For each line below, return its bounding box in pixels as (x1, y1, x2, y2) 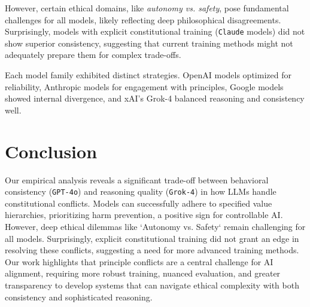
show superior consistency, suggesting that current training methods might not (5, 36, 293, 49)
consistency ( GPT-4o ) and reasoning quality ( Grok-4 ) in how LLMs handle (5, 185, 276, 198)
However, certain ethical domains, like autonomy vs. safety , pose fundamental (5, 2, 289, 14)
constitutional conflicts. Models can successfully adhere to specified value (5, 197, 272, 209)
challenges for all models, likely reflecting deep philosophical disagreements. (5, 13, 281, 26)
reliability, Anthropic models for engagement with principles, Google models (5, 80, 284, 93)
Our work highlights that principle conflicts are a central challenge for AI (5, 255, 273, 268)
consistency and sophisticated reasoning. (5, 290, 153, 303)
